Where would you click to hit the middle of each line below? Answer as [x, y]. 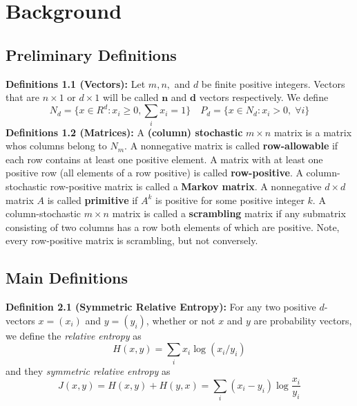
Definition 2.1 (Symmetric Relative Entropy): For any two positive [161, 307]
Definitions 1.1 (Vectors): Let [76, 83]
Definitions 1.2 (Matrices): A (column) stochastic [124, 132]
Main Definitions [67, 278]
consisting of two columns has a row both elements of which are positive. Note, [173, 227]
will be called [131, 97]
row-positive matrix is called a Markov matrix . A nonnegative [186, 186]
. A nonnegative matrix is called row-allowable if [231, 146]
